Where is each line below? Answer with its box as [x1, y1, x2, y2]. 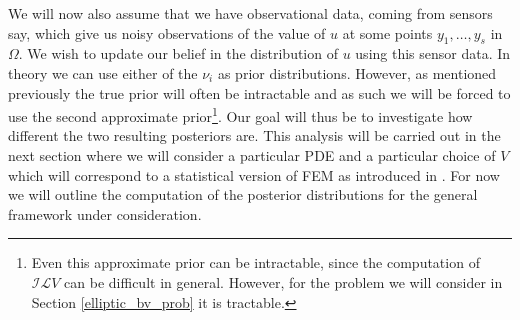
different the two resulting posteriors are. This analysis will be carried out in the [8, 125, 501, 146]
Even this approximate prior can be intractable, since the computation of [31, 252, 480, 273]
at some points [342, 22, 433, 43]
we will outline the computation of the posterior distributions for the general [8, 184, 478, 205]
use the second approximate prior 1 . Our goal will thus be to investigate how [8, 103, 473, 126]
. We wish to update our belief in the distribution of [18, 43, 338, 64]
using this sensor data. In [355, 43, 511, 64]
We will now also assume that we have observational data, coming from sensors [8, 3, 493, 23]
